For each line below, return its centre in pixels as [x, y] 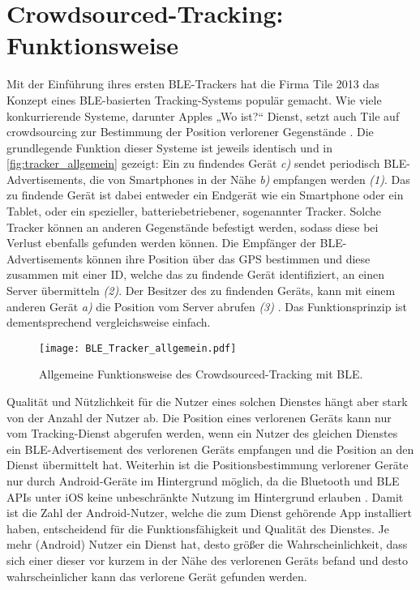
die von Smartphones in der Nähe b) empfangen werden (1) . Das [250, 179]
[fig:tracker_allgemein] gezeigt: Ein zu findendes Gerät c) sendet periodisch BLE [207, 163]
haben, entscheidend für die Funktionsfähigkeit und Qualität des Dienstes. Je [198, 528]
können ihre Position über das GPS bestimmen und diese [228, 258]
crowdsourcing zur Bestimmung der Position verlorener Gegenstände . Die [190, 132]
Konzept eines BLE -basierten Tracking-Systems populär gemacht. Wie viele [194, 99]
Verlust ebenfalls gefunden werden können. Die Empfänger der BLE [175, 243]
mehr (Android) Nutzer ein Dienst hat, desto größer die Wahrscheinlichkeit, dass [207, 544]
